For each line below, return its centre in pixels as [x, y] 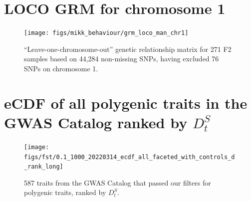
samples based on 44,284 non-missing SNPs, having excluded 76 [122, 59]
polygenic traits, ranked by [65, 192]
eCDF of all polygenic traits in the [126, 102]
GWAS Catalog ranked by [96, 122]
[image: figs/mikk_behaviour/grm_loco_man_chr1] [106, 33]
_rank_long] [44, 167]
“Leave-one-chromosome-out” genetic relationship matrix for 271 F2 [128, 49]
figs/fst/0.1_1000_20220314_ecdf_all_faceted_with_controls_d [129, 157]
